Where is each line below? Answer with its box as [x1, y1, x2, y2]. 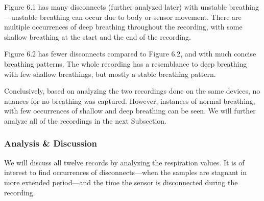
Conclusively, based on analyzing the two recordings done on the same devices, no [4, 85, 260, 96]
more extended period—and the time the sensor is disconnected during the [4, 177, 238, 187]
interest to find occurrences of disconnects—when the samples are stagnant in [4, 167, 247, 178]
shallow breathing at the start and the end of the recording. [4, 31, 191, 42]
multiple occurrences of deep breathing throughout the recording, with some [4, 21, 243, 32]
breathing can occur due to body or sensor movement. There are [40, 11, 242, 22]
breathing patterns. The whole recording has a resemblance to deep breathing [4, 58, 247, 69]
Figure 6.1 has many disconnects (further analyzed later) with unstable [4, 2, 227, 12]
